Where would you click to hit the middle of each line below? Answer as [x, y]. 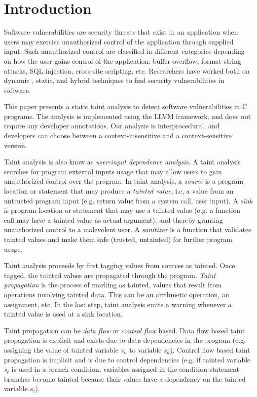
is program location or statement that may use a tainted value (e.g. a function [122, 210]
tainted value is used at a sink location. [63, 314]
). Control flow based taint [210, 349]
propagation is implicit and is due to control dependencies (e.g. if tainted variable [127, 359]
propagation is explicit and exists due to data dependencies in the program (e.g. [125, 340]
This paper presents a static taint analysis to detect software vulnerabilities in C [126, 106]
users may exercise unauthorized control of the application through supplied [119, 41]
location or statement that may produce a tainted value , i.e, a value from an [119, 191]
